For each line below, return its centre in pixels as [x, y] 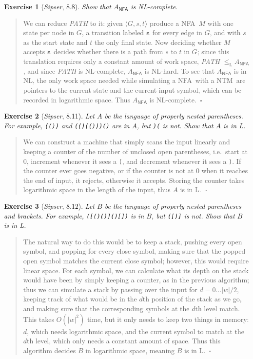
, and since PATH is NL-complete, [74, 70]
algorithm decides [49, 350]
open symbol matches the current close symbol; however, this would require [136, 261]
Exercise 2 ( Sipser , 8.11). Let [49, 116]
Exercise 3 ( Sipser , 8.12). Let [49, 206]
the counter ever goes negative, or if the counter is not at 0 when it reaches [136, 170]
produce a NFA [173, 23]
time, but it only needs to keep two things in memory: [168, 319]
